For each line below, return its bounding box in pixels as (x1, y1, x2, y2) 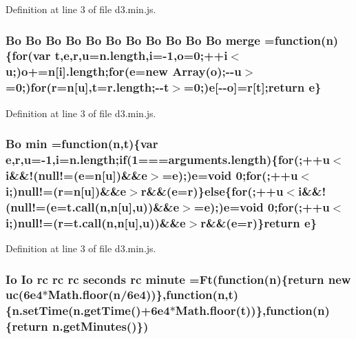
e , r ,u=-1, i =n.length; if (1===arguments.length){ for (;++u (6, 151, 330, 168)
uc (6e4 (6, 286, 43, 303)
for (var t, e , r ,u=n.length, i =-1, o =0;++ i (12, 47, 228, 64)
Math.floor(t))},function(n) (175, 302, 330, 319)
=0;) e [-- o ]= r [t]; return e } (183, 79, 322, 96)
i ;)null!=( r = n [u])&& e (6, 182, 127, 199)
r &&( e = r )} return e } (200, 214, 317, 231)
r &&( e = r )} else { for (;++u (140, 182, 284, 199)
